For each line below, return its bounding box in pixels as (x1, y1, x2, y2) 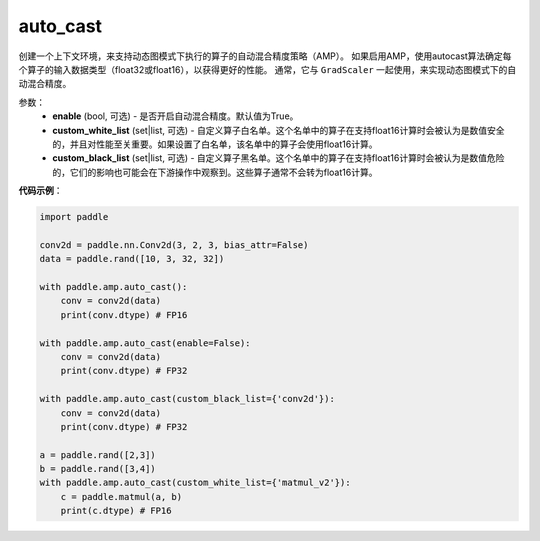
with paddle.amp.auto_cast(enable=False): (39, 337, 251, 349)
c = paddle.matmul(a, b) (60, 491, 183, 502)
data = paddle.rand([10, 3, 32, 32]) (39, 253, 225, 265)
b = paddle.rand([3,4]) (39, 463, 157, 475)
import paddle (39, 211, 109, 223)
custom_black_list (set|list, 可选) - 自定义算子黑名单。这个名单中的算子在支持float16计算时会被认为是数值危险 (52, 152, 505, 164)
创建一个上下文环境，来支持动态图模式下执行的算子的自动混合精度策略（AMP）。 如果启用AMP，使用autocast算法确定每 (18, 50, 512, 62)
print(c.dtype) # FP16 (60, 505, 172, 517)
